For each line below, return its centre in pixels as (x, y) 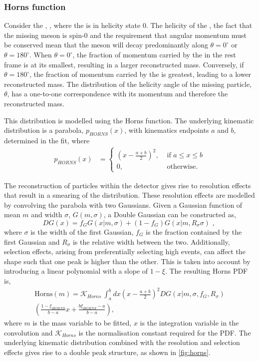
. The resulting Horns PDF (206, 271)
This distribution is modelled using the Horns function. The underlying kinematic (129, 120)
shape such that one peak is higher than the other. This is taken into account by (127, 261)
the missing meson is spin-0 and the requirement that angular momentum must (125, 35)
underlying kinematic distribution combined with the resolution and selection (122, 342)
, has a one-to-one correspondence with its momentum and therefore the (118, 94)
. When (41, 54)
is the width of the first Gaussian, (82, 232)
